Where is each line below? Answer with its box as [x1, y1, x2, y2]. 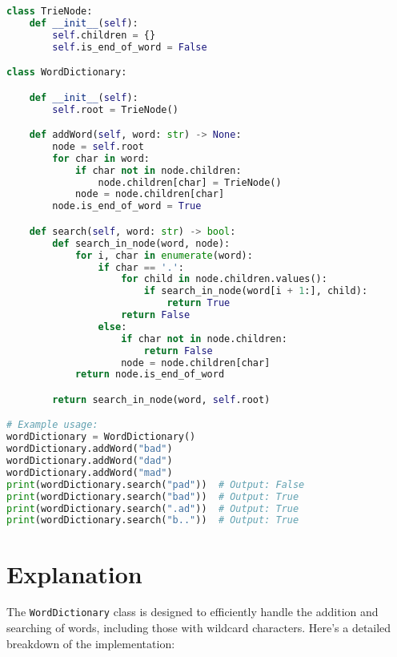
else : [98, 320, 127, 333]
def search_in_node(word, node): [52, 237, 231, 249]
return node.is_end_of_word [74, 369, 225, 381]
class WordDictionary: [6, 67, 127, 79]
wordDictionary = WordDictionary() [6, 431, 196, 443]
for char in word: [52, 152, 150, 164]
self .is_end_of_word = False [52, 41, 207, 53]
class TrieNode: [6, 6, 93, 17]
